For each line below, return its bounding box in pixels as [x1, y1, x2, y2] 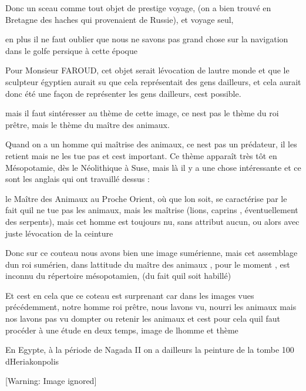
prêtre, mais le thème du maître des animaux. [5, 118, 170, 130]
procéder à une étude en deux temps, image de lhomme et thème [5, 323, 238, 336]
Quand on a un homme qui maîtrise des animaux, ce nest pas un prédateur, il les [5, 138, 297, 150]
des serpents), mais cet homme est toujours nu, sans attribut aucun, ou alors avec [5, 215, 300, 227]
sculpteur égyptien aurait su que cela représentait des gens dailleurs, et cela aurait [5, 75, 301, 87]
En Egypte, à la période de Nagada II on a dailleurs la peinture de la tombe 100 [5, 343, 294, 356]
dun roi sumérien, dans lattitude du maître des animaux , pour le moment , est [5, 258, 290, 270]
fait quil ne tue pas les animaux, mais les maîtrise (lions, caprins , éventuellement [5, 204, 298, 216]
